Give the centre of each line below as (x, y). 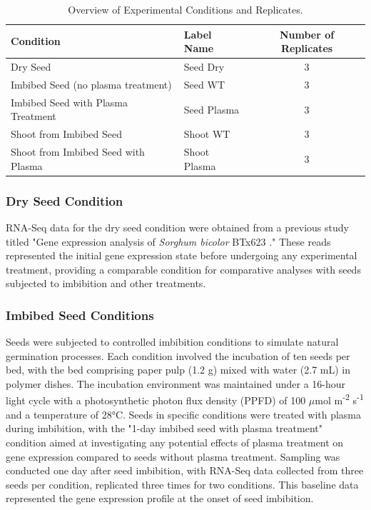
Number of (307, 34)
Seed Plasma (212, 109)
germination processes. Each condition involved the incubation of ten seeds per (178, 355)
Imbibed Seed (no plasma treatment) (91, 84)
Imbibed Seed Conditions (80, 315)
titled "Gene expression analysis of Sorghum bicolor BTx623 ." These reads (168, 241)
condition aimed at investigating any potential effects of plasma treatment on (175, 442)
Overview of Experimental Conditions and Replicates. (185, 9)
